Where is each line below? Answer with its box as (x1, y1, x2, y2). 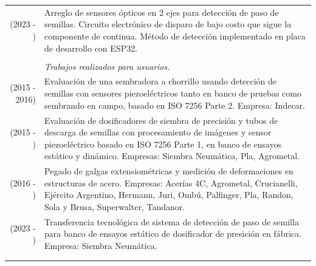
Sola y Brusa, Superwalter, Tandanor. (44, 200, 185, 213)
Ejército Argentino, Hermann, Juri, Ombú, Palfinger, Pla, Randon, (44, 188, 294, 201)
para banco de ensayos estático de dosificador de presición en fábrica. (44, 227, 301, 240)
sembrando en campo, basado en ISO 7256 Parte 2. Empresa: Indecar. (44, 98, 305, 111)
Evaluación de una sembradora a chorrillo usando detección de (44, 75, 277, 87)
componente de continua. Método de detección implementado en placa (44, 29, 306, 42)
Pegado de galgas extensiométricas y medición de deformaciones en (44, 165, 294, 177)
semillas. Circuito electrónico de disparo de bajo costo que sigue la (44, 18, 292, 30)
